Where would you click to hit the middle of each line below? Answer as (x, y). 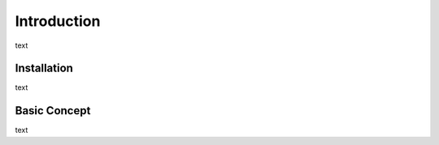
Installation (44, 68)
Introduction (58, 21)
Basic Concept (53, 111)
